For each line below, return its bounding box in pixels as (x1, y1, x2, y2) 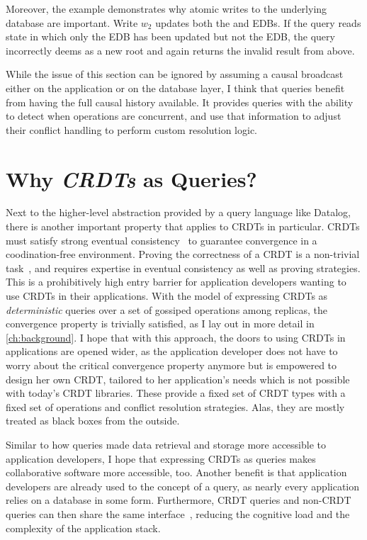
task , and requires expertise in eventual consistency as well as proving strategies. (6, 260, 361, 275)
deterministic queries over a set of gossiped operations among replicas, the (6, 302, 327, 317)
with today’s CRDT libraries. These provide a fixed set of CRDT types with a (6, 386, 346, 400)
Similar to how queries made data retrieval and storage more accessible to (6, 437, 326, 451)
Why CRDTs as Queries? (6, 164, 257, 193)
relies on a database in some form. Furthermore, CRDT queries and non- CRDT (6, 493, 351, 507)
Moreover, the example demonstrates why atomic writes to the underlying (6, 1, 327, 16)
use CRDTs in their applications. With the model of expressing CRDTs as (6, 288, 328, 303)
